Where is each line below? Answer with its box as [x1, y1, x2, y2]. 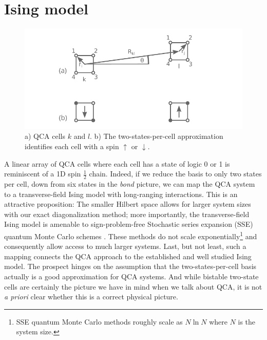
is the [238, 316, 256, 327]
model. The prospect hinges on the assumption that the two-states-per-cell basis [4, 261, 257, 272]
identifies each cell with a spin [25, 140, 119, 151]
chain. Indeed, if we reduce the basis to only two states [89, 168, 262, 179]
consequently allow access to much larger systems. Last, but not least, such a [4, 241, 246, 252]
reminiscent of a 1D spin [4, 168, 81, 179]
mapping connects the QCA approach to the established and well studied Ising [4, 250, 252, 261]
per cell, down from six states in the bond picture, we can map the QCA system [4, 178, 255, 189]
